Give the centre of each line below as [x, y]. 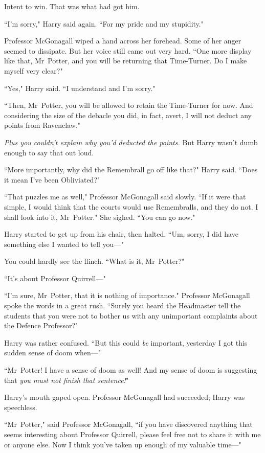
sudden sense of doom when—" [53, 353]
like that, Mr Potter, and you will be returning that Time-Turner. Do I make [126, 61]
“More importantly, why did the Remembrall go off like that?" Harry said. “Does [131, 169]
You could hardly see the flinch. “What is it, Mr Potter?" [94, 261]
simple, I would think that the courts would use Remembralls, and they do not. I [131, 206]
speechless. [21, 407]
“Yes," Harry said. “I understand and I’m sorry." [80, 88]
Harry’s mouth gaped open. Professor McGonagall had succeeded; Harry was [125, 397]
